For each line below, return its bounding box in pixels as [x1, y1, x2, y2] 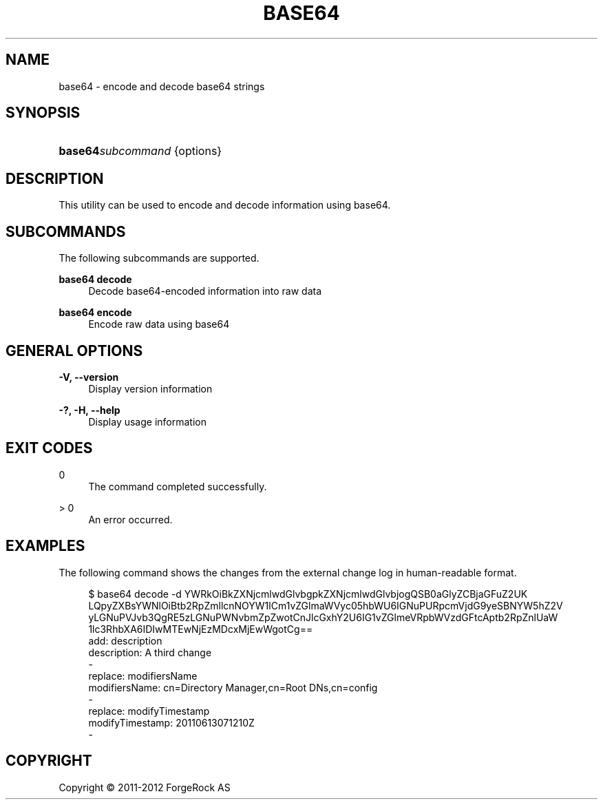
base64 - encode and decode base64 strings [59, 80, 265, 92]
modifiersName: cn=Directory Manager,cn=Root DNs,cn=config [88, 681, 378, 693]
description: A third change [88, 646, 212, 658]
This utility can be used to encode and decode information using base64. [59, 199, 391, 211]
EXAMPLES [6, 537, 85, 555]
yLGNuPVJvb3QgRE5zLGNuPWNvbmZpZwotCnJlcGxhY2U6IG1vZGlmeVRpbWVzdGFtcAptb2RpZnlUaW [88, 611, 558, 623]
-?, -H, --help [59, 404, 120, 416]
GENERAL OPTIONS [6, 342, 143, 359]
